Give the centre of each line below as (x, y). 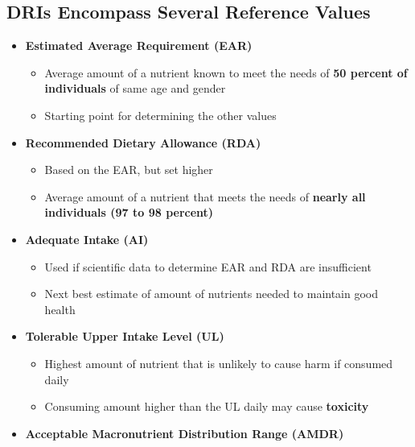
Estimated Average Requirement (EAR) (139, 46)
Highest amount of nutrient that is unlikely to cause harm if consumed (219, 363)
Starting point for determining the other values (160, 115)
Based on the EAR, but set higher (129, 170)
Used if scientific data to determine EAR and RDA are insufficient (208, 266)
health (60, 309)
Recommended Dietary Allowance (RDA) (143, 142)
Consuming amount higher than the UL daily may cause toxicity (207, 406)
